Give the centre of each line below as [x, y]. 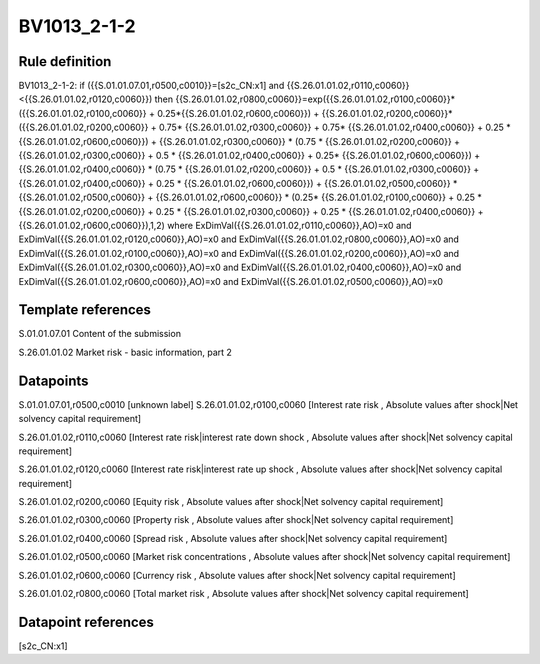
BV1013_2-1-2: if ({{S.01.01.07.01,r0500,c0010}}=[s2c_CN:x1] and [151, 86]
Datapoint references [86, 621]
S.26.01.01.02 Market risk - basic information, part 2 [125, 352]
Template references [85, 310]
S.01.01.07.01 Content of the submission [100, 334]
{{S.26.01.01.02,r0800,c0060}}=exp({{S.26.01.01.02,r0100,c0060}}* [315, 99]
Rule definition [65, 61]
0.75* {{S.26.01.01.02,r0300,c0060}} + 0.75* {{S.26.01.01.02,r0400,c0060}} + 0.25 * [335, 127]
